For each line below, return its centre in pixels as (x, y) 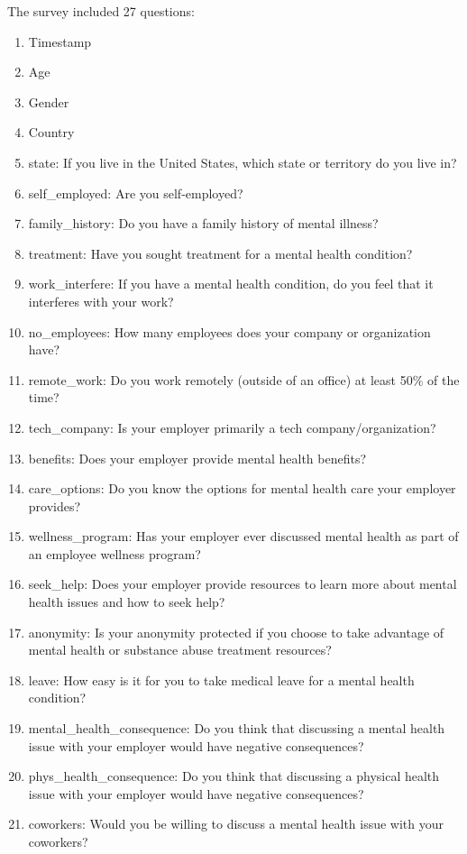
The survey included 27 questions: (101, 11)
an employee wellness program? (114, 553)
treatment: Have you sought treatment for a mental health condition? (220, 253)
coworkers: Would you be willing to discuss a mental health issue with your (236, 824)
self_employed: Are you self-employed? (136, 193)
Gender (49, 101)
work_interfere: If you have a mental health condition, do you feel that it (231, 284)
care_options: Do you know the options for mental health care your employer (242, 488)
